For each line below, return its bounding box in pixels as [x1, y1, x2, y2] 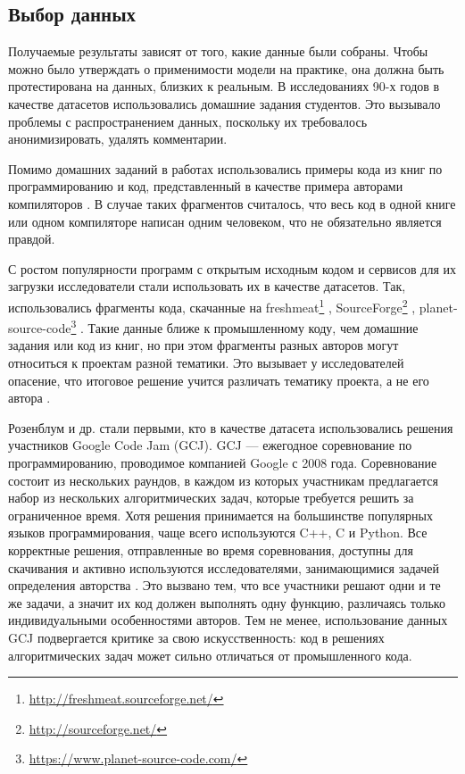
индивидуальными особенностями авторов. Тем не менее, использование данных [8, 611, 448, 629]
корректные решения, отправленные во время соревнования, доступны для [8, 540, 413, 559]
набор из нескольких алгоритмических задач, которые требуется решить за [8, 488, 414, 507]
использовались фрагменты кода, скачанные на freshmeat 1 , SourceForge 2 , [8, 295, 416, 316]
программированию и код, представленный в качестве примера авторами [8, 177, 403, 196]
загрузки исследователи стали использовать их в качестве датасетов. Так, [8, 277, 406, 295]
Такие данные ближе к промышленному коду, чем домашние [87, 318, 419, 337]
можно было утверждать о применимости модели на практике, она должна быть [8, 59, 444, 78]
